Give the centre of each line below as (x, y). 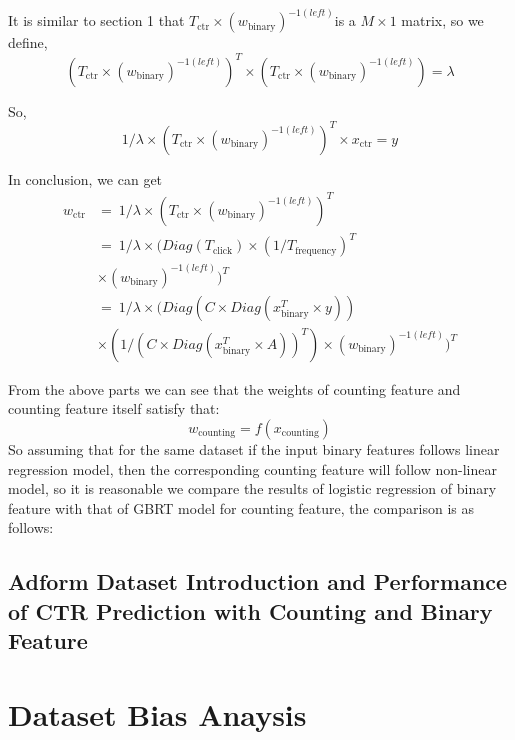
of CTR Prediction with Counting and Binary (250, 610)
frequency (316, 250)
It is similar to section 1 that (96, 20)
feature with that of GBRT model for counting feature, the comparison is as (241, 507)
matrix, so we (442, 20)
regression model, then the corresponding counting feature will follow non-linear (252, 468)
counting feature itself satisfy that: (114, 408)
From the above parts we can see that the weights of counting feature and (234, 388)
